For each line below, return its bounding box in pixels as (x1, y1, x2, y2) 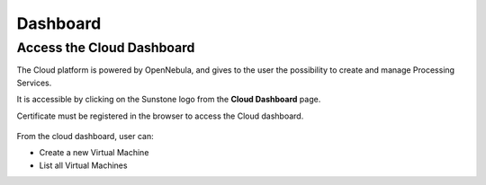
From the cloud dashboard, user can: (16, 130, 155, 141)
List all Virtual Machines (39, 160, 128, 171)
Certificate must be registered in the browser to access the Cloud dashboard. (16, 110, 304, 121)
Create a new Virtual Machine (39, 147, 149, 158)
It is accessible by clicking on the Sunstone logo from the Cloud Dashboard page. (16, 94, 321, 105)
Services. (16, 77, 52, 88)
